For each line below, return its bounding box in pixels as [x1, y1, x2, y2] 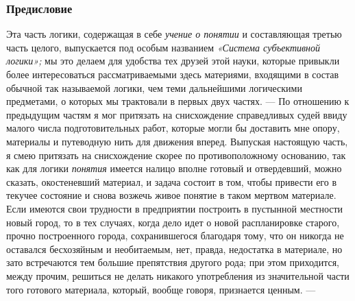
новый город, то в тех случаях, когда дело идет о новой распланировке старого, [6, 215, 340, 229]
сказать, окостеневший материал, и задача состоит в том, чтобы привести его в [6, 174, 337, 189]
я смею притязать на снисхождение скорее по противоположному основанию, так [6, 147, 346, 162]
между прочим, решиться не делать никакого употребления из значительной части [6, 268, 350, 282]
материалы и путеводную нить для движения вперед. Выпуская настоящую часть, [6, 134, 348, 148]
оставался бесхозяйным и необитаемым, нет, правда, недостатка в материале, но [6, 241, 343, 256]
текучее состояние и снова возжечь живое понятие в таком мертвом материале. [6, 188, 336, 202]
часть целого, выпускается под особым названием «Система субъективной [6, 40, 321, 54]
